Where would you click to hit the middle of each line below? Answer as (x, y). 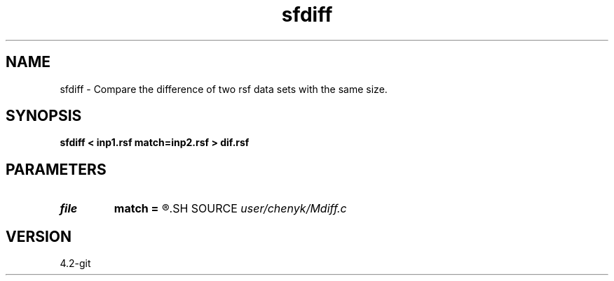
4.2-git (75, 264)
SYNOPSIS (44, 116)
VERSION (39, 236)
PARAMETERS (56, 169)
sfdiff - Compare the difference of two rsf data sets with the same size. (224, 89)
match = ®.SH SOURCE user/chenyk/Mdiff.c (230, 209)
